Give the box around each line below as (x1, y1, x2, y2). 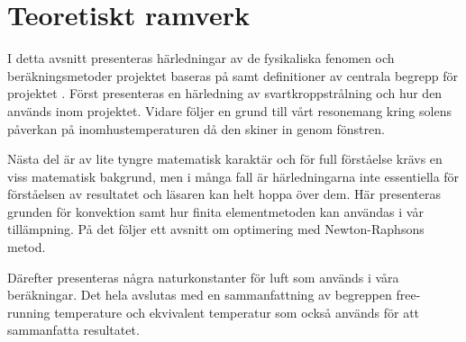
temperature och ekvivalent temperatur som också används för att (54, 302, 420, 321)
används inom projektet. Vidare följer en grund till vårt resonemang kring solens (7, 101, 452, 120)
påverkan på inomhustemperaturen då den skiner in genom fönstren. (7, 119, 385, 138)
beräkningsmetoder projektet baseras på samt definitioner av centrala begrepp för (7, 66, 458, 85)
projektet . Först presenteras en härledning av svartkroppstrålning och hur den (7, 84, 443, 103)
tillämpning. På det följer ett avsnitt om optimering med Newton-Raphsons (7, 220, 425, 238)
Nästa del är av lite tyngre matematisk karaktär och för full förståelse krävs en (7, 149, 443, 168)
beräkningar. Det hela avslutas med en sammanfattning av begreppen (7, 285, 392, 304)
